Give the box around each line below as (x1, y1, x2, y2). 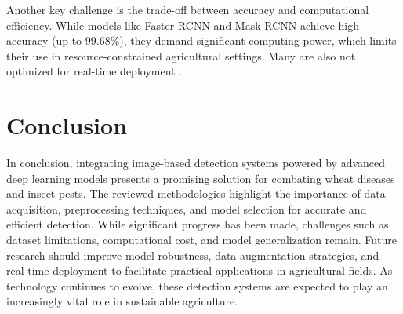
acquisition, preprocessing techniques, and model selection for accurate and (6, 200, 367, 217)
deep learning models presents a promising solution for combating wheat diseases (6, 170, 395, 186)
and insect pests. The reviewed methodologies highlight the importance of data (6, 185, 386, 202)
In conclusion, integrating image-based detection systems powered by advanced (6, 155, 386, 171)
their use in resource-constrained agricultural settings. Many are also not (6, 47, 356, 64)
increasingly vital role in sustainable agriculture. (6, 293, 238, 309)
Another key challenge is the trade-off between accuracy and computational (6, 2, 369, 17)
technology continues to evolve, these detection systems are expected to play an (6, 277, 388, 294)
